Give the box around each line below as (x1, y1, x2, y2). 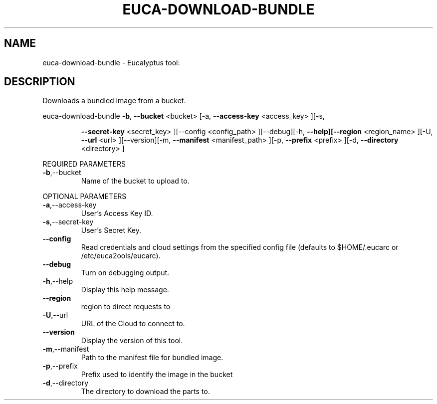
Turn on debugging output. (81, 268, 170, 277)
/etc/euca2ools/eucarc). (81, 251, 161, 260)
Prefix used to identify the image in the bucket (81, 370, 233, 379)
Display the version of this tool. (81, 336, 183, 345)
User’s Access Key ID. (81, 209, 153, 218)
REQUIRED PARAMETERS (42, 160, 126, 169)
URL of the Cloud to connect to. (81, 319, 185, 328)
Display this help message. (81, 285, 169, 294)
